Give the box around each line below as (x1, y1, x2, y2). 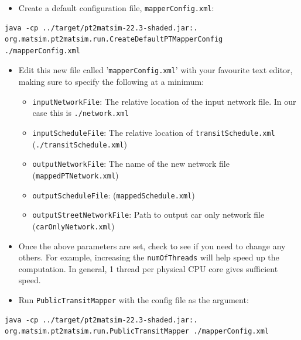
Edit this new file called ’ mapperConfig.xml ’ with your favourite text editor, (18, 64, 293, 76)
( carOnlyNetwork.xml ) (32, 219, 115, 232)
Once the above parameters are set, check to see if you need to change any (18, 239, 286, 252)
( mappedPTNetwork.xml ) (32, 169, 119, 181)
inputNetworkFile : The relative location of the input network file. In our (32, 95, 296, 107)
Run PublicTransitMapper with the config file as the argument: (18, 294, 249, 306)
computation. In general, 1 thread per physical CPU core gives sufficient (18, 262, 278, 274)
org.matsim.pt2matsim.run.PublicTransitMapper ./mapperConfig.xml (5, 327, 269, 336)
